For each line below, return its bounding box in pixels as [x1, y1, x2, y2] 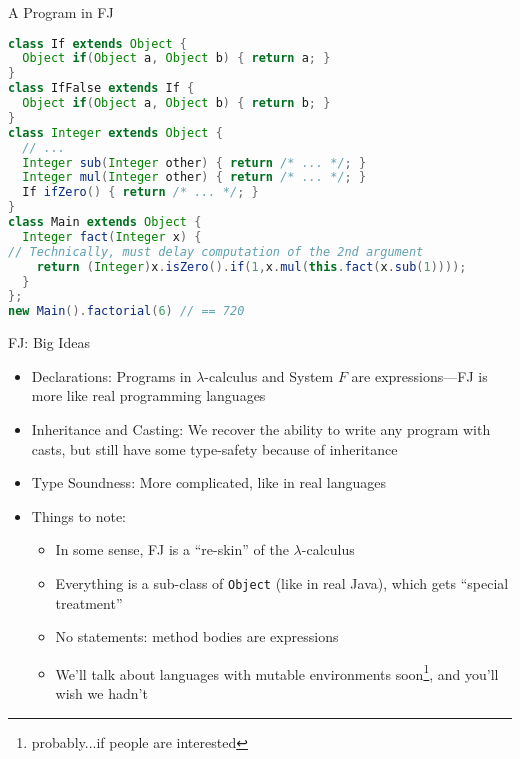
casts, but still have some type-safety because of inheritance [31, 438, 398, 459]
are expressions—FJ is [351, 365, 488, 386]
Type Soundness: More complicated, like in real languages [31, 472, 386, 493]
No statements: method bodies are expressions [55, 626, 339, 647]
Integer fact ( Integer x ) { [22, 229, 202, 244]
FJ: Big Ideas [8, 332, 90, 353]
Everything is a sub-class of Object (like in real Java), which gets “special [55, 572, 509, 593]
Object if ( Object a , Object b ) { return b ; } [22, 96, 331, 111]
